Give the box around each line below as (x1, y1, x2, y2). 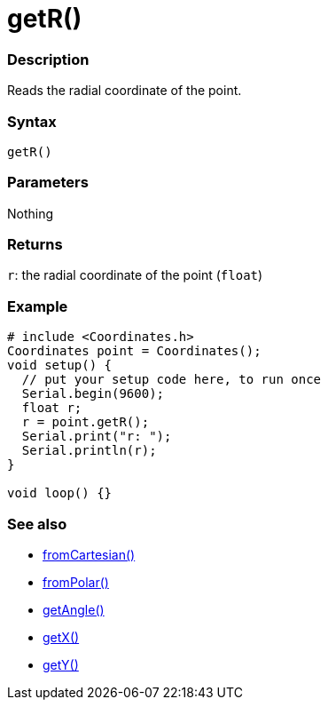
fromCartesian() (43, 546, 136, 562)
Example (7, 297, 68, 315)
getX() (43, 629, 80, 645)
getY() (43, 656, 79, 672)
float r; (21, 401, 82, 416)
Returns (7, 235, 63, 253)
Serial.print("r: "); (21, 429, 172, 444)
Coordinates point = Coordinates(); (7, 344, 262, 359)
